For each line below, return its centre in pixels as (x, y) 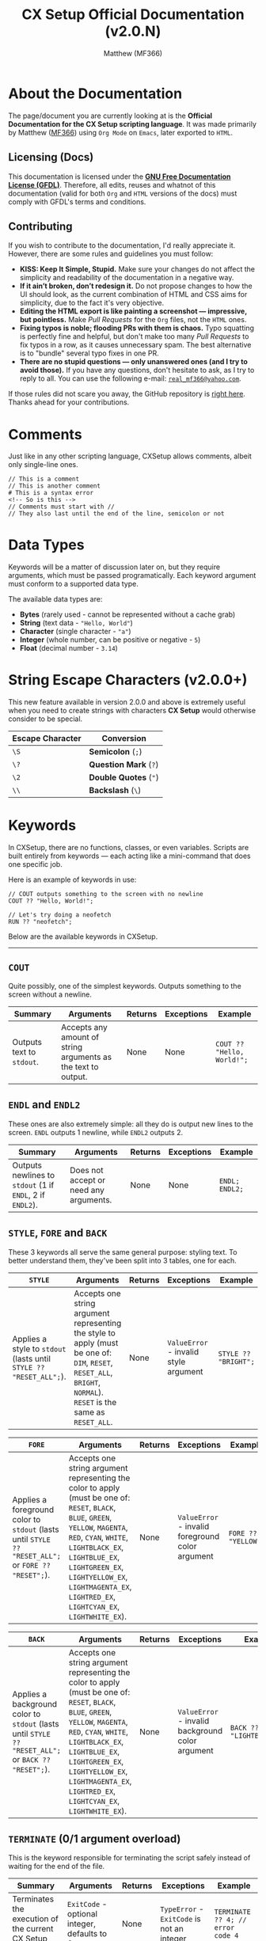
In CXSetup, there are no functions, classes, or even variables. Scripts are (129, 848)
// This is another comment (55, 486)
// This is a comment (44, 479)
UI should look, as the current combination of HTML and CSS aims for (133, 294)
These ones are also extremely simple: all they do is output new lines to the (131, 1124)
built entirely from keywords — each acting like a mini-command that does (129, 856)
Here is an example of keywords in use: (72, 879)
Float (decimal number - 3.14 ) (69, 648)
